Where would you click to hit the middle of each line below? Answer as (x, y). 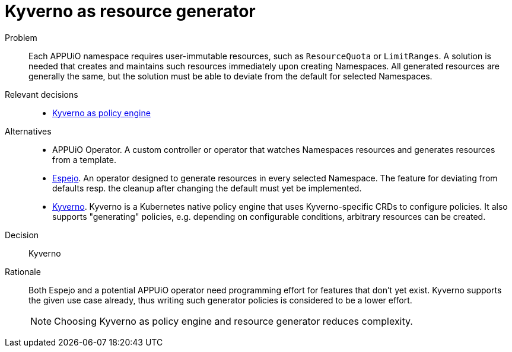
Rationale (23, 271)
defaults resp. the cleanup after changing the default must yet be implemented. (207, 188)
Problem (21, 37)
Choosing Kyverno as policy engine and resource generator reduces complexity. (233, 321)
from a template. (84, 159)
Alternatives (28, 131)
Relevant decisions (42, 94)
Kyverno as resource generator (130, 11)
